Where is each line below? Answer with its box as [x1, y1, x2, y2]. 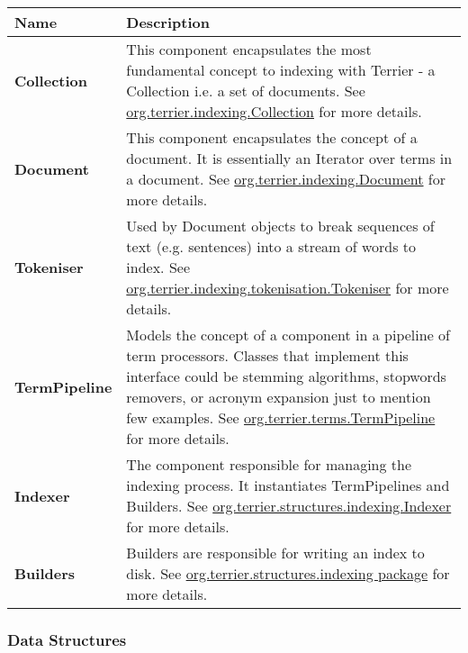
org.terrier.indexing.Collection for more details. [126, 101, 422, 122]
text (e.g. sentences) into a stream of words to [126, 236, 417, 257]
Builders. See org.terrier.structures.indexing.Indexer [126, 495, 452, 516]
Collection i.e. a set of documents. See [126, 80, 365, 101]
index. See [126, 257, 191, 277]
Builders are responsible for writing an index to [126, 542, 425, 563]
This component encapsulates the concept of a [126, 127, 418, 148]
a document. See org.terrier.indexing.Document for [126, 168, 446, 189]
